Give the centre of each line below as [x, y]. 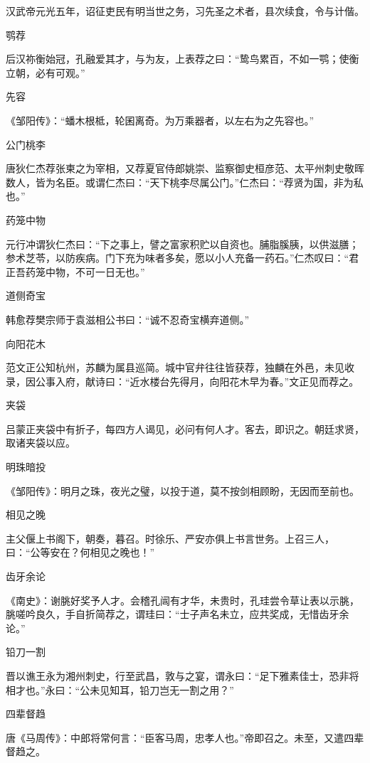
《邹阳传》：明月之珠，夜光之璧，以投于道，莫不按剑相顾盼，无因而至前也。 [183, 490]
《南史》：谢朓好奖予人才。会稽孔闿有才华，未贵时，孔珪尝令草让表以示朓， [183, 600]
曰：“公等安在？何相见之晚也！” [80, 552]
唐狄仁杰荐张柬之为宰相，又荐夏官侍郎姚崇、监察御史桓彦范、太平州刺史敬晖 [185, 168]
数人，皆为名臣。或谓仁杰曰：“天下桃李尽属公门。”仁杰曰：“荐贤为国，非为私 [185, 182]
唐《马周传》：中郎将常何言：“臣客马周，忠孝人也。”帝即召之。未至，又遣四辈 [185, 737]
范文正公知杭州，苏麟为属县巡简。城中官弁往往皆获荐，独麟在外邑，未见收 [180, 367]
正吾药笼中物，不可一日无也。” [75, 271]
